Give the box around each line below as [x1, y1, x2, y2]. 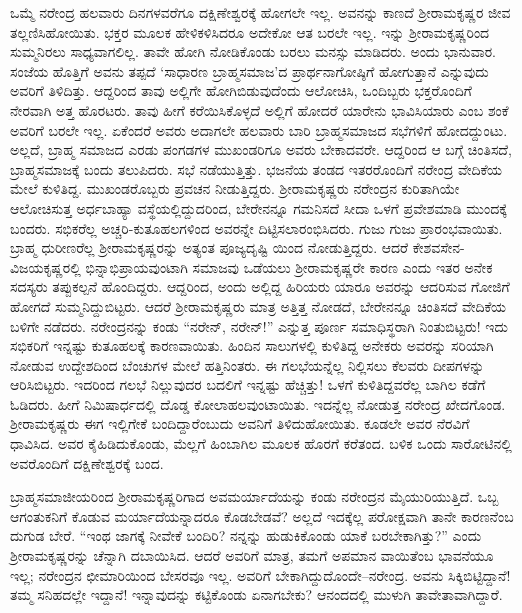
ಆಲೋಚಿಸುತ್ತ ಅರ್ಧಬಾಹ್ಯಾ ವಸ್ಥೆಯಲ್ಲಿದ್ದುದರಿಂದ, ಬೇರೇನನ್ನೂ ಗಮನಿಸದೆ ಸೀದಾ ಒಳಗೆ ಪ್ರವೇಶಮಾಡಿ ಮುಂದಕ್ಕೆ [10, 197, 507, 218]
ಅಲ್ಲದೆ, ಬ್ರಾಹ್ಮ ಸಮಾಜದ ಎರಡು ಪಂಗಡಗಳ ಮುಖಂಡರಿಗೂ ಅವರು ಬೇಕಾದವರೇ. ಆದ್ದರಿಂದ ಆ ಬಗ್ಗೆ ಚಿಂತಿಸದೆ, [10, 139, 512, 160]
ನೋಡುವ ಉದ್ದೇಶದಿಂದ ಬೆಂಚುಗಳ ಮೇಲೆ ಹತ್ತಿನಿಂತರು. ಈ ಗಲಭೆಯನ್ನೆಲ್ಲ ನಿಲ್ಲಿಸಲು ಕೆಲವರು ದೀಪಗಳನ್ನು [10, 354, 485, 375]
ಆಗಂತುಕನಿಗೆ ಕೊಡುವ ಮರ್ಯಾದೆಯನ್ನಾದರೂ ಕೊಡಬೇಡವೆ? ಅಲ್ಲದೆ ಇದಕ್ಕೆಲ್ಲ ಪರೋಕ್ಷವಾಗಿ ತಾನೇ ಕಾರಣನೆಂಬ [10, 505, 514, 526]
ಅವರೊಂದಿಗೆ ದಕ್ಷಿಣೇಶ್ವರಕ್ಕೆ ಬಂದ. [10, 452, 164, 473]
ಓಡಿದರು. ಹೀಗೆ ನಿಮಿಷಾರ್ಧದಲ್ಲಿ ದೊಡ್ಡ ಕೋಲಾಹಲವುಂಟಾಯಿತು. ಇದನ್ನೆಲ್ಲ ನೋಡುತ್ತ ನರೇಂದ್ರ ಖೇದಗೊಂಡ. [10, 393, 506, 414]
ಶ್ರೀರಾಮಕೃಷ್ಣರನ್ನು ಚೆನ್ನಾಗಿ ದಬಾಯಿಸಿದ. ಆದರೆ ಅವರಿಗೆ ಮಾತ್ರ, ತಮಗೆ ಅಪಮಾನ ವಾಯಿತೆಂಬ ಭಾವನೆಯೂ [10, 545, 494, 566]
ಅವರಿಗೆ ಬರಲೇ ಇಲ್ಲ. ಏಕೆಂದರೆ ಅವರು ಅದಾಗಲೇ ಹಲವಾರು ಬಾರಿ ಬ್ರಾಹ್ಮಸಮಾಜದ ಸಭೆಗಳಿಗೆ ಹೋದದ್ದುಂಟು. [10, 119, 508, 140]
